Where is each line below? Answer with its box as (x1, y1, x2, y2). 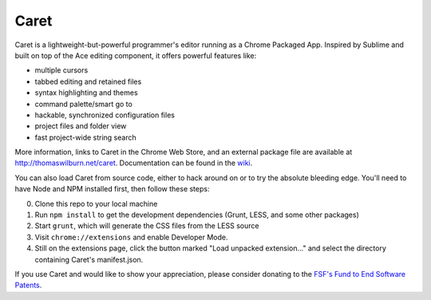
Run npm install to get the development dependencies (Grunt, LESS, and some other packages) (34, 210, 359, 219)
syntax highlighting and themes (34, 88, 139, 97)
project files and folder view (34, 121, 127, 131)
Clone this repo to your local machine (34, 199, 158, 208)
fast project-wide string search (34, 132, 136, 142)
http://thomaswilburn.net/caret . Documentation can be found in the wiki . (14, 158, 253, 168)
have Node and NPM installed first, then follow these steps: (14, 184, 210, 194)
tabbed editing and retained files (34, 77, 142, 86)
